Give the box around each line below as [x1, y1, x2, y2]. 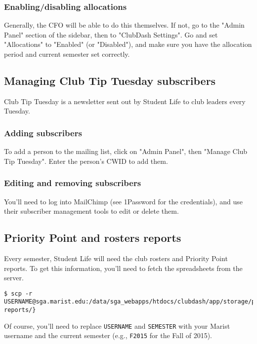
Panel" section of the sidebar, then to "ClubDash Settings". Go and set [4, 29, 218, 39]
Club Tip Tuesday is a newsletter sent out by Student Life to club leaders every [4, 96, 246, 106]
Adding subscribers [4, 126, 82, 139]
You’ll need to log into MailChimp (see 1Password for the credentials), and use [4, 196, 243, 206]
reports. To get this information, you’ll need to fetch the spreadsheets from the [4, 263, 243, 273]
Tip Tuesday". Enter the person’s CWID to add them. [4, 155, 168, 166]
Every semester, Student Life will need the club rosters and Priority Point [4, 253, 228, 263]
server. [4, 272, 24, 283]
